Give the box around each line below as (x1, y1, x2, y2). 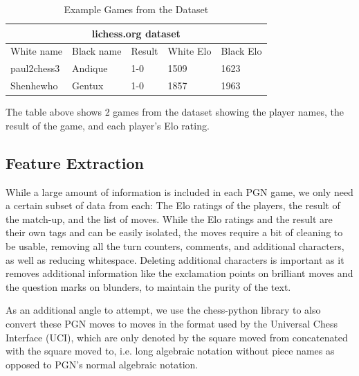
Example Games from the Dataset (64, 2, 209, 16)
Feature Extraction (6, 152, 144, 173)
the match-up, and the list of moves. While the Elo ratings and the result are (6, 211, 333, 226)
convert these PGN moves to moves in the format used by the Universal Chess (6, 316, 338, 330)
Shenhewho (10, 78, 58, 93)
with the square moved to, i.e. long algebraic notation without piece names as (6, 343, 335, 358)
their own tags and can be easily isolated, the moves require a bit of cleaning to (6, 225, 343, 240)
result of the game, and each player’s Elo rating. (6, 118, 210, 132)
